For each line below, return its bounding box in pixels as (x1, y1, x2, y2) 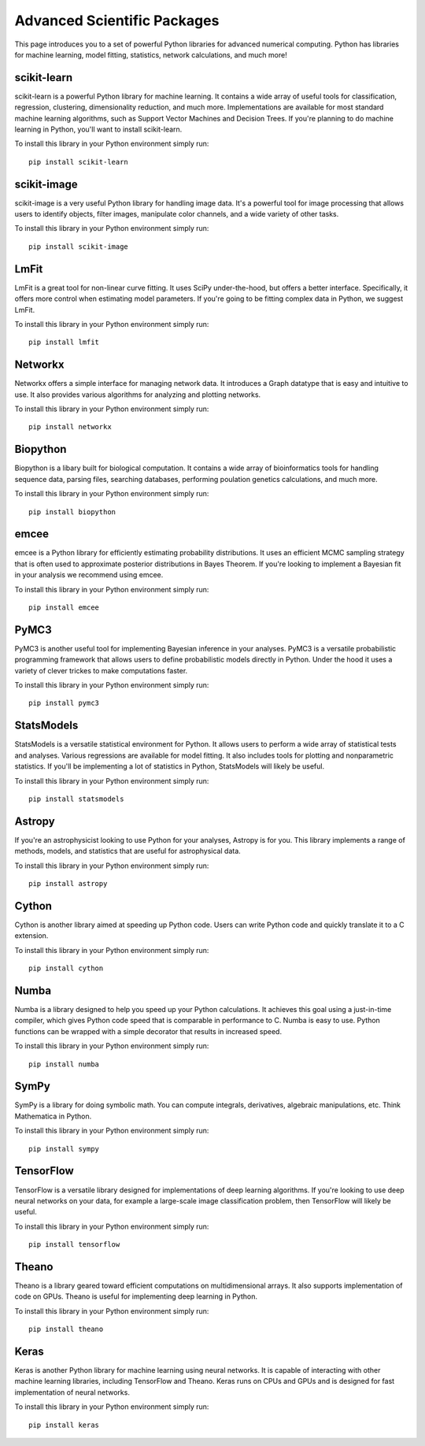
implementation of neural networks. (14, 1387, 130, 1397)
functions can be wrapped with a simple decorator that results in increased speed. (14, 1026, 283, 1036)
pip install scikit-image (28, 242, 129, 251)
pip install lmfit (28, 338, 100, 347)
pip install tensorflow (28, 1240, 120, 1249)
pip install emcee (28, 602, 100, 612)
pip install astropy (28, 879, 108, 888)
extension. (14, 931, 49, 940)
